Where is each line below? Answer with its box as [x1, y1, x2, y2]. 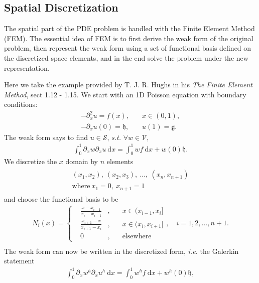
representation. [4, 62, 50, 73]
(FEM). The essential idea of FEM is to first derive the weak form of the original [4, 33, 253, 43]
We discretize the [4, 156, 57, 167]
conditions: [4, 99, 38, 109]
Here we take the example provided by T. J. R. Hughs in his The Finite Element [4, 79, 252, 90]
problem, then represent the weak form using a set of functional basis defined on [4, 43, 251, 53]
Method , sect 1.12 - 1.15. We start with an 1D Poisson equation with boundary [4, 89, 246, 99]
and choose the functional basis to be [4, 193, 118, 204]
